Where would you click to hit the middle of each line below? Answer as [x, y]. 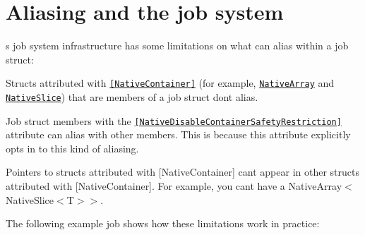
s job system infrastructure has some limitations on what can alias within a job [177, 46]
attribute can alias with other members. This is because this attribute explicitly [178, 134]
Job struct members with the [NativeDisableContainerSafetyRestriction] [174, 120]
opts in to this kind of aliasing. [72, 148]
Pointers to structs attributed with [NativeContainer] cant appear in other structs [183, 172]
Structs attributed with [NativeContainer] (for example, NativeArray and [170, 83]
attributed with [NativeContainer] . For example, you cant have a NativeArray [174, 186]
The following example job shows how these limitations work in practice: [163, 223]
